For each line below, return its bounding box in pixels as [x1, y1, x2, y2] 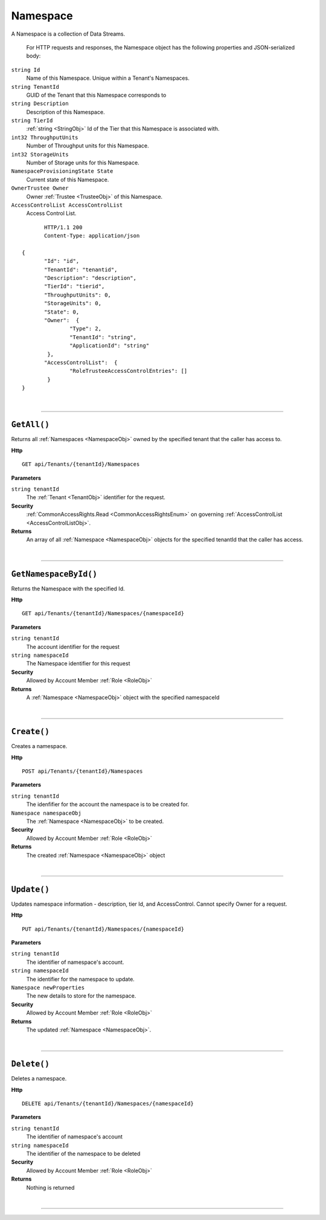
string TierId [11, 117, 53, 124]
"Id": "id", [44, 257, 80, 265]
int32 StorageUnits [11, 151, 69, 158]
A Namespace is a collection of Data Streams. [11, 30, 126, 37]
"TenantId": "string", [69, 334, 137, 341]
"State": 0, [44, 308, 80, 315]
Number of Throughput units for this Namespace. [26, 142, 149, 149]
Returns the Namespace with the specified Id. [11, 585, 125, 592]
